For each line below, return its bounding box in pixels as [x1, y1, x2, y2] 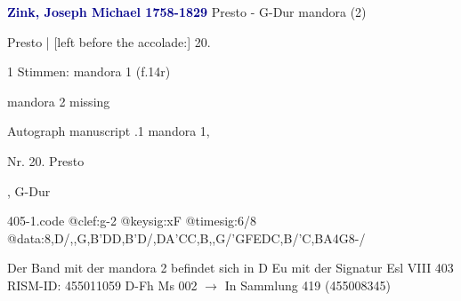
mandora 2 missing [7, 91, 110, 110]
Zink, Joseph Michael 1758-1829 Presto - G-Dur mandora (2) [7, 3, 367, 20]
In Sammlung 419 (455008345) [224, 275, 391, 294]
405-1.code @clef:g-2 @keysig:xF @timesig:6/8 [7, 211, 256, 230]
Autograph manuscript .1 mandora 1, [7, 122, 210, 140]
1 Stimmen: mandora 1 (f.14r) [7, 62, 171, 81]
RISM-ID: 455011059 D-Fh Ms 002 [7, 275, 198, 294]
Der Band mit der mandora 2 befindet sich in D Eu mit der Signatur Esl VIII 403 [7, 258, 454, 277]
